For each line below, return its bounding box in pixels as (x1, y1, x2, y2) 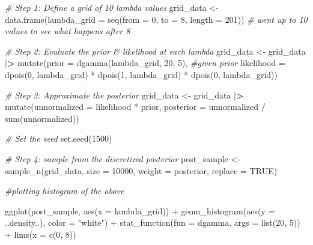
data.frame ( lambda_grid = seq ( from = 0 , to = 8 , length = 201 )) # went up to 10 (5, 13, 308, 25)
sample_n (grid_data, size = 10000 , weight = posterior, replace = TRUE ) (5, 164, 278, 177)
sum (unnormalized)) (5, 112, 79, 124)
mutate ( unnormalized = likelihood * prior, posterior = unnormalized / (5, 100, 266, 113)
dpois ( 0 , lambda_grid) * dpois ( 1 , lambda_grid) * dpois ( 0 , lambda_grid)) (5, 68, 278, 80)
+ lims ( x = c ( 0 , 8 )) (5, 228, 76, 240)
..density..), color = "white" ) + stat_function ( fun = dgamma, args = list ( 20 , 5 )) (5, 216, 300, 229)
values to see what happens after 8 (5, 25, 130, 37)
